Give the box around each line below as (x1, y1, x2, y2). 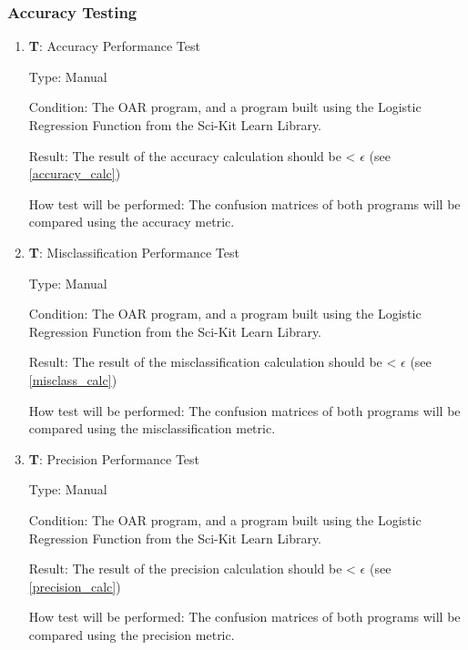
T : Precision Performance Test (28, 449, 200, 468)
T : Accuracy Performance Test (28, 36, 200, 56)
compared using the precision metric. (28, 625, 235, 644)
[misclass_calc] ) (28, 370, 117, 389)
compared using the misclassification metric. (28, 419, 276, 438)
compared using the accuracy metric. (28, 212, 235, 231)
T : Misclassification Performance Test (28, 242, 239, 261)
